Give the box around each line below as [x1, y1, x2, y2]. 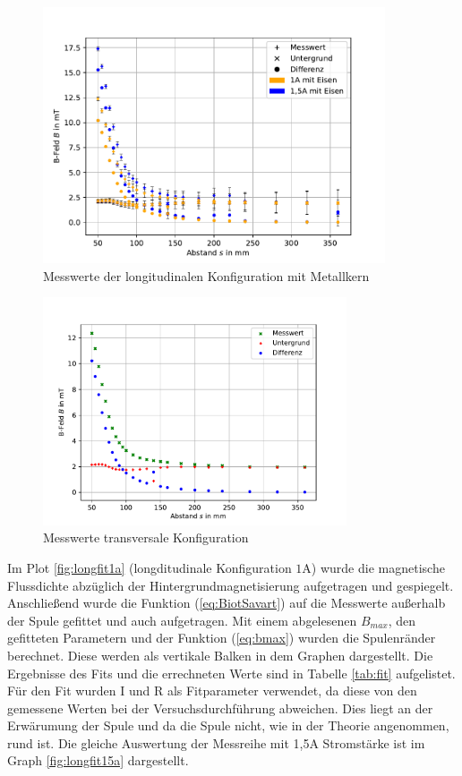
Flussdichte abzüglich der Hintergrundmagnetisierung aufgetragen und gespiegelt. [7, 576, 454, 594]
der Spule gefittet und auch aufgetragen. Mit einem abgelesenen [7, 610, 357, 629]
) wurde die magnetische [311, 558, 445, 576]
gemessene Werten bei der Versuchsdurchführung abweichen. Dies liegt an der [7, 698, 433, 717]
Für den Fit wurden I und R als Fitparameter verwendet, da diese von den [7, 681, 417, 700]
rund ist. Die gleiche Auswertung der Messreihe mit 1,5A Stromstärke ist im [7, 733, 425, 752]
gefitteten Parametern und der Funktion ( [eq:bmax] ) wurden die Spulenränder [7, 628, 436, 647]
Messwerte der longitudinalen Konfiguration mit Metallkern [43, 266, 370, 285]
